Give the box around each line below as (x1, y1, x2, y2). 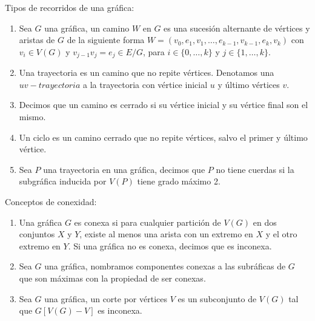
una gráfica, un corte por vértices (44, 292, 167, 305)
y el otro (265, 228, 297, 240)
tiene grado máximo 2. (137, 175, 220, 188)
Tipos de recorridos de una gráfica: (5, 1, 134, 13)
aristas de (19, 33, 55, 46)
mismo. (19, 110, 46, 123)
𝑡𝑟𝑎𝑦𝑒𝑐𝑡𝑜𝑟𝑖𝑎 (38, 81, 81, 90)
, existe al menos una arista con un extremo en (79, 228, 253, 240)
